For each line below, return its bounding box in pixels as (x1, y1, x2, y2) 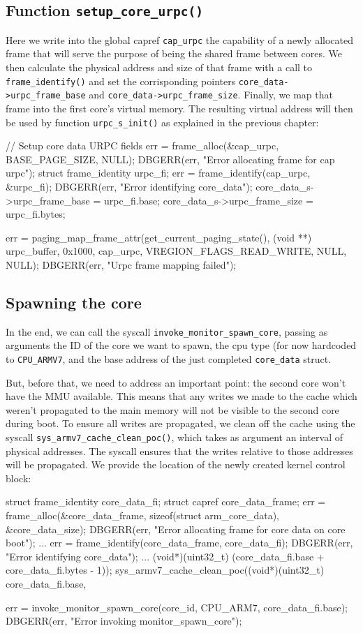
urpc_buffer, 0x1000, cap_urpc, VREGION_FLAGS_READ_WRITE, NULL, (6, 244, 347, 258)
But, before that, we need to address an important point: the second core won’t (6, 375, 346, 389)
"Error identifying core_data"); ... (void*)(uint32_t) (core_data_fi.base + (6, 549, 325, 563)
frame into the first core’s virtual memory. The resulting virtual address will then (6, 100, 353, 115)
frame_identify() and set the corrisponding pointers (6, 73, 236, 88)
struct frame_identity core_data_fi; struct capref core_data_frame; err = (6, 494, 326, 509)
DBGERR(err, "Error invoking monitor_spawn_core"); (6, 613, 242, 628)
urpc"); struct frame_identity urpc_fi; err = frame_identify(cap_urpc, (6, 165, 311, 180)
